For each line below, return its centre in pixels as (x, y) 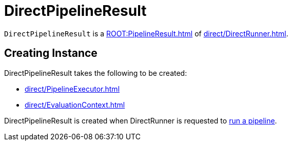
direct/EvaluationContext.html (75, 105)
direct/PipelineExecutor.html (72, 89)
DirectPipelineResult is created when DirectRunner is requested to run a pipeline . (141, 120)
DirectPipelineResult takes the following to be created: (96, 73)
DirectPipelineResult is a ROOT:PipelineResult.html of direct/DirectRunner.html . (146, 33)
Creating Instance (51, 53)
